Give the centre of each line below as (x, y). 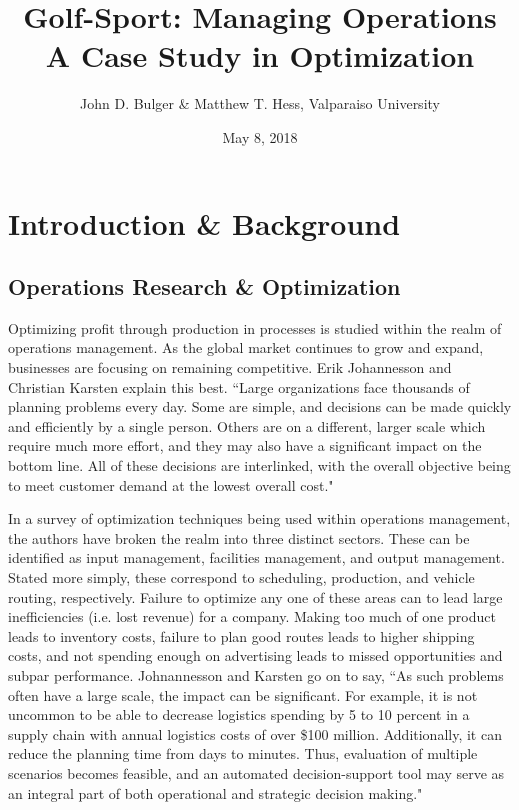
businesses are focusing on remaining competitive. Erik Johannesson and (230, 367)
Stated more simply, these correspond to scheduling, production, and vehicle (241, 577)
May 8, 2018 (260, 136)
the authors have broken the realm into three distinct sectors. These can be (239, 537)
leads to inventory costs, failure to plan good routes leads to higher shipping (241, 635)
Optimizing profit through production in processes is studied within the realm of (255, 327)
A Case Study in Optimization (260, 55)
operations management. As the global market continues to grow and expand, (246, 347)
